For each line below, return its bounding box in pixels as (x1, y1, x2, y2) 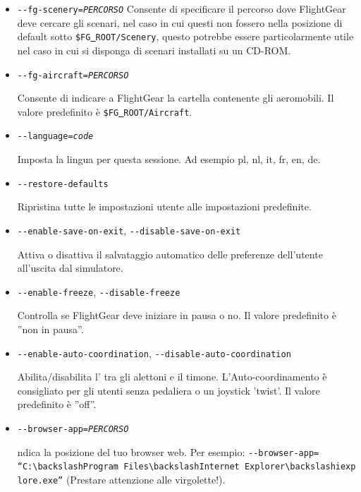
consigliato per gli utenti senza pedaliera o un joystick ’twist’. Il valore (17, 383, 320, 397)
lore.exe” (17, 476, 63, 486)
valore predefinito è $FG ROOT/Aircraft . (17, 104, 192, 119)
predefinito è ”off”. (17, 397, 97, 412)
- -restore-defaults (17, 179, 109, 189)
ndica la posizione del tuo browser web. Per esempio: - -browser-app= (17, 444, 319, 459)
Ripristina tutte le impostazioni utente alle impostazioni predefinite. (17, 199, 312, 214)
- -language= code (17, 131, 94, 142)
